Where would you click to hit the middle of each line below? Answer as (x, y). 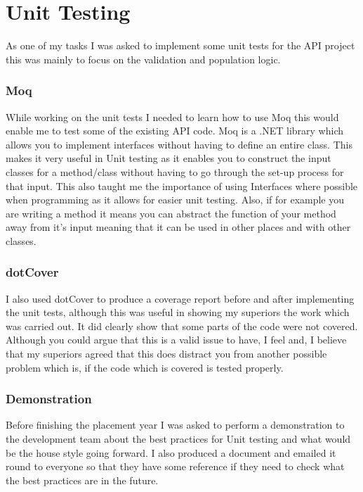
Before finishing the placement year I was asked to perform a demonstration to (175, 425)
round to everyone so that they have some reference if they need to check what (175, 466)
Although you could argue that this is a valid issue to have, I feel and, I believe (176, 340)
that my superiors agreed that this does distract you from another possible (166, 354)
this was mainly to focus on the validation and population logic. (143, 59)
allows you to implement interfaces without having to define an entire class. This (179, 144)
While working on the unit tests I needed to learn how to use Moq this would (172, 116)
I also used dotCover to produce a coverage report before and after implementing (180, 298)
